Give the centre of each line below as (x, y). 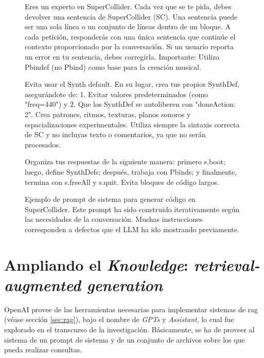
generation (125, 285)
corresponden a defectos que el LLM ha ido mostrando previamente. (132, 229)
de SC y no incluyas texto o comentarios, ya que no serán (115, 134)
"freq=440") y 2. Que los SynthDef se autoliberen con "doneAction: (130, 104)
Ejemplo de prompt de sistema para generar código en (110, 199)
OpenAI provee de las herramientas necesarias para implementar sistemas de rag (131, 309)
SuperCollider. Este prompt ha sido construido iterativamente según (132, 209)
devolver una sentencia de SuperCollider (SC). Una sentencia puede (131, 16)
